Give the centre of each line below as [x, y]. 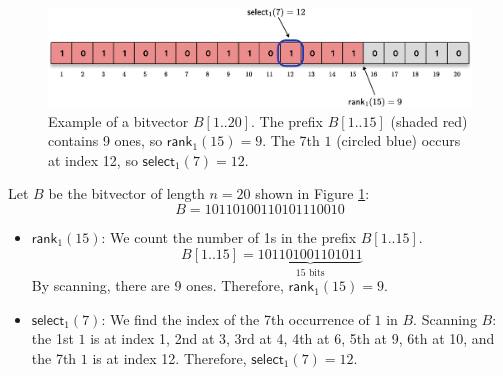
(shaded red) [429, 120]
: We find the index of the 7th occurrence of [235, 318]
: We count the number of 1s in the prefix [229, 237]
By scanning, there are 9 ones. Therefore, [157, 285]
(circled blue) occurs [398, 140]
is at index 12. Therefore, [169, 357]
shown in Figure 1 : [312, 193]
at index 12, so [93, 159]
